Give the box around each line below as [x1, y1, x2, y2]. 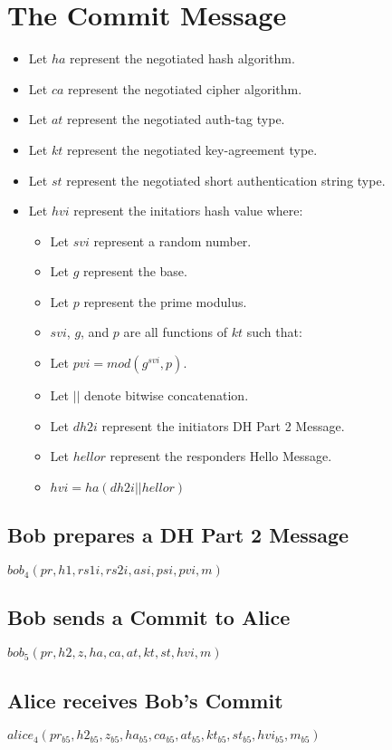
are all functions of [123, 322, 228, 341]
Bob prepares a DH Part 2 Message [7, 521, 349, 549]
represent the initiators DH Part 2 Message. [101, 416, 345, 435]
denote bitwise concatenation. [84, 386, 249, 405]
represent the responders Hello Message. [110, 447, 332, 466]
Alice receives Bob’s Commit [7, 686, 283, 714]
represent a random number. [93, 231, 252, 250]
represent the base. [83, 262, 187, 281]
